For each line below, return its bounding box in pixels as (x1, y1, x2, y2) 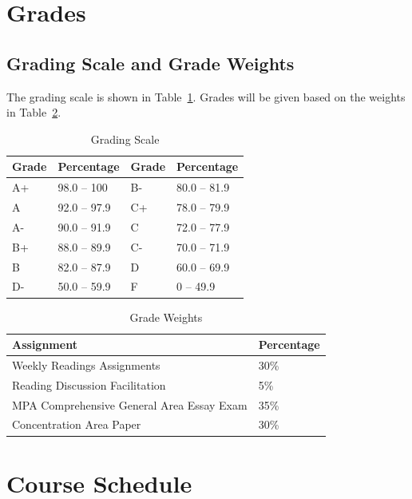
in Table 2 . (6, 104, 61, 121)
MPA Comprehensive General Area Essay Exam (12, 396, 248, 413)
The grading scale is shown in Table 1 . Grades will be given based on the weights (6, 88, 406, 105)
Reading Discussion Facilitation (12, 376, 166, 393)
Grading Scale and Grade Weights (6, 50, 295, 75)
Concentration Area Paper (12, 416, 141, 433)
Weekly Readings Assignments (12, 356, 160, 373)
